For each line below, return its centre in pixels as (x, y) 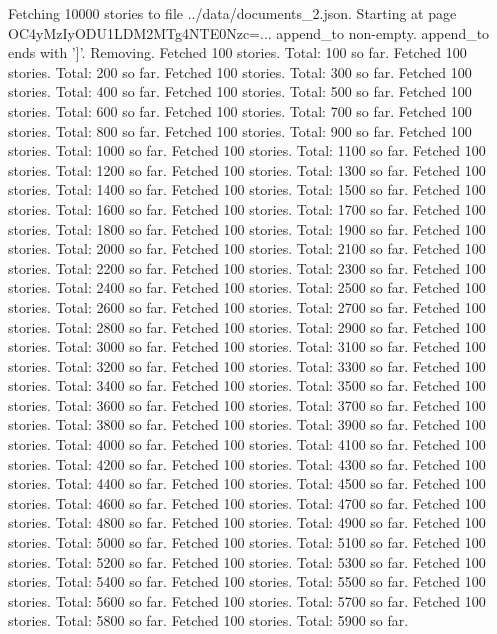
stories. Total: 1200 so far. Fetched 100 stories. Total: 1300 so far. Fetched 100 (247, 169)
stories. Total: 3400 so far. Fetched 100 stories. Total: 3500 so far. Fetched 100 (247, 385)
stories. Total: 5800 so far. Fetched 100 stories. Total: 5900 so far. (208, 620)
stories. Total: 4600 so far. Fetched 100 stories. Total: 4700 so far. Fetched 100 (247, 502)
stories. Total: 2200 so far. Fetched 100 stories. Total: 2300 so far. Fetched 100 (247, 267)
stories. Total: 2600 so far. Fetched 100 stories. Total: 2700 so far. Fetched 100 (247, 306)
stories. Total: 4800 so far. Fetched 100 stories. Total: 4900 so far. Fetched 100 (247, 522)
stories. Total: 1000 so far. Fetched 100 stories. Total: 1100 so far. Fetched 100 (247, 150)
